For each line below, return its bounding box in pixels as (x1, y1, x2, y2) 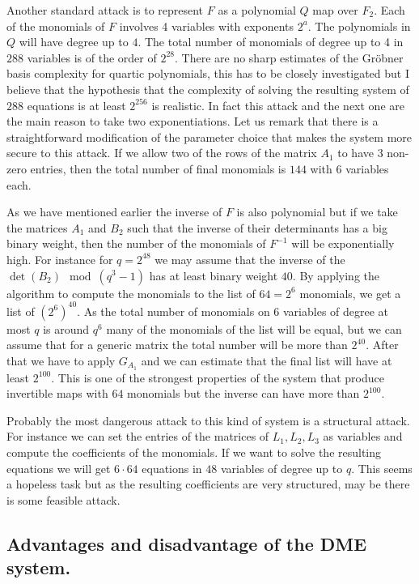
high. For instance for (6, 250, 113, 267)
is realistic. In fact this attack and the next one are (151, 96, 404, 113)
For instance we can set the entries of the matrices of (6, 428, 269, 445)
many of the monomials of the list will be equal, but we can (106, 320, 402, 337)
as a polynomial (218, 2, 296, 18)
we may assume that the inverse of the (154, 250, 345, 267)
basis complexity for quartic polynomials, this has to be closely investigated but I (6, 65, 410, 82)
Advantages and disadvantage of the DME (6, 531, 367, 556)
